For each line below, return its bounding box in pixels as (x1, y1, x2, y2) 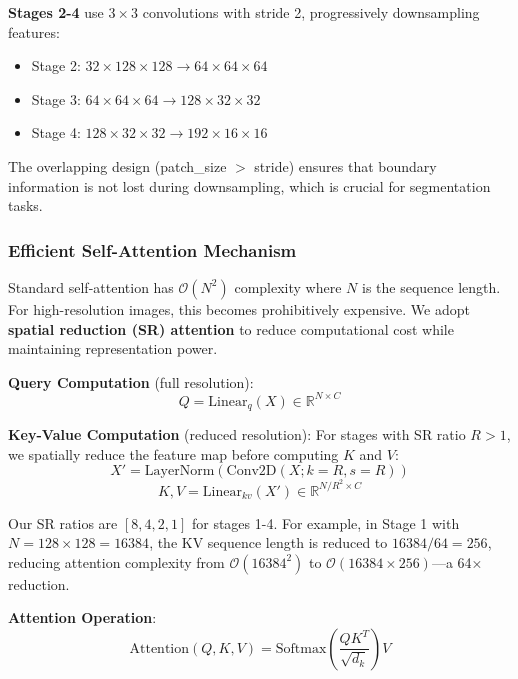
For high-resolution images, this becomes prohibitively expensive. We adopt (8, 298, 470, 319)
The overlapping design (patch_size (8, 155, 227, 176)
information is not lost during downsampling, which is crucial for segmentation (8, 175, 491, 196)
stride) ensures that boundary (254, 155, 437, 176)
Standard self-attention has (8, 276, 174, 297)
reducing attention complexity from (8, 551, 225, 572)
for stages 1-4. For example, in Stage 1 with (191, 512, 460, 533)
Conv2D (226, 464, 277, 479)
